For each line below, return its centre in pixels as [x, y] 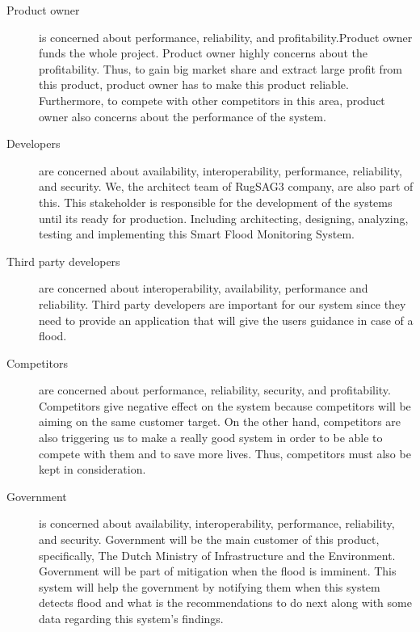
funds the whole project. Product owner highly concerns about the [203, 53]
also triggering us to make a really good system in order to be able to [211, 438]
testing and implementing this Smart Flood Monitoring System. [197, 234]
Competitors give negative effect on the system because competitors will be [225, 405]
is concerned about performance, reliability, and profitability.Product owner [226, 37]
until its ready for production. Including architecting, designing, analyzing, [224, 218]
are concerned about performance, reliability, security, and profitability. [215, 390]
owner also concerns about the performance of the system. [183, 116]
